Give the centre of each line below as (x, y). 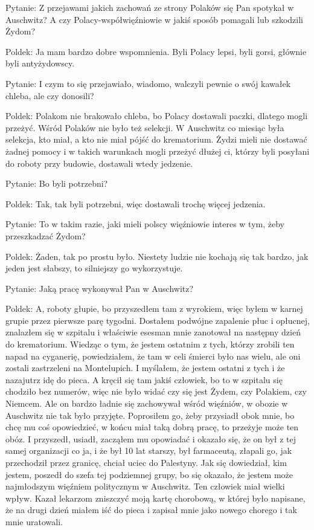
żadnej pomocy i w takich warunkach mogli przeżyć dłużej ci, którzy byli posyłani (158, 151)
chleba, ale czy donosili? (50, 95)
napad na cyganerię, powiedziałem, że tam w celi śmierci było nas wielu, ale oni (153, 356)
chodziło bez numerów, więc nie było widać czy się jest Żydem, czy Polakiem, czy (156, 391)
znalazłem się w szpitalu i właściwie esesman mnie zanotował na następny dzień (153, 332)
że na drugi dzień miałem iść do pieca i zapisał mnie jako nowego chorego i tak (151, 510)
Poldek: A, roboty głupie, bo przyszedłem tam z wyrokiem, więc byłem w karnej (154, 309)
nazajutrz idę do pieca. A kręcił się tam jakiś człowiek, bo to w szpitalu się (144, 379)
